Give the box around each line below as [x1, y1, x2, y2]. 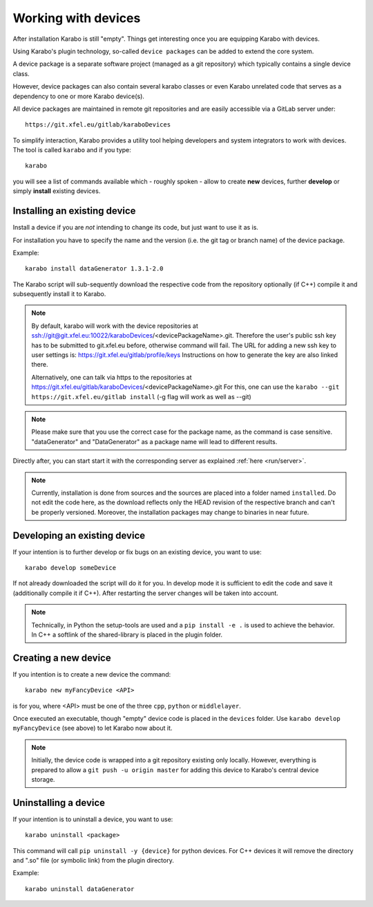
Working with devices [12, 10, 141, 26]
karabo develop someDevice [25, 564, 117, 572]
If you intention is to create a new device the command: [12, 670, 171, 678]
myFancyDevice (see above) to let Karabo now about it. [12, 724, 173, 733]
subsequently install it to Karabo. [12, 290, 106, 298]
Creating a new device [12, 652, 111, 663]
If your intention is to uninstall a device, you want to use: [12, 815, 173, 823]
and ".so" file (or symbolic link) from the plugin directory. [12, 856, 174, 865]
